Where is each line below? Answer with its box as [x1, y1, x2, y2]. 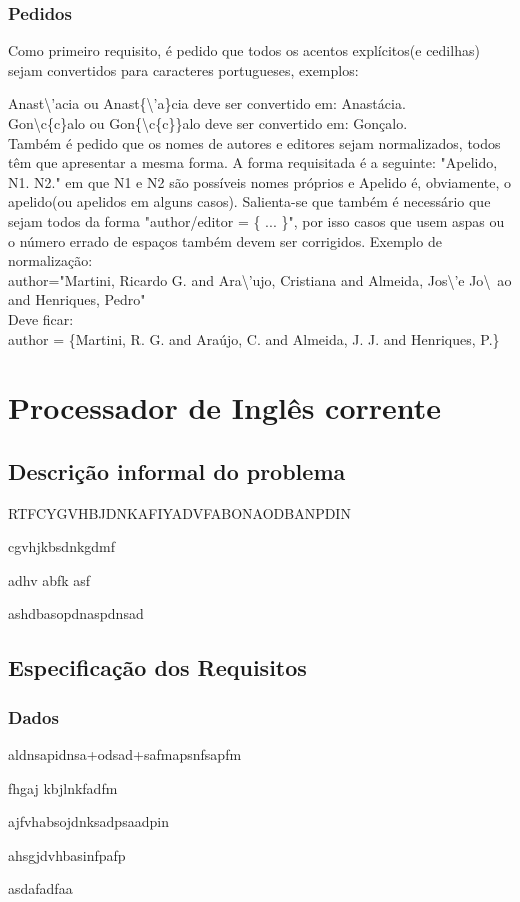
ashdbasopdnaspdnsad [8, 603, 144, 624]
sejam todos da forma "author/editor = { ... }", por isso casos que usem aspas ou [8, 210, 505, 231]
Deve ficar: [8, 308, 74, 329]
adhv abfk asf [8, 569, 91, 590]
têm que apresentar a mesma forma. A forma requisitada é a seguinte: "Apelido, [8, 152, 498, 173]
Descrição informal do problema [8, 455, 346, 486]
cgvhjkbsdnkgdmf [8, 536, 116, 557]
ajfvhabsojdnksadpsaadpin [8, 811, 169, 832]
